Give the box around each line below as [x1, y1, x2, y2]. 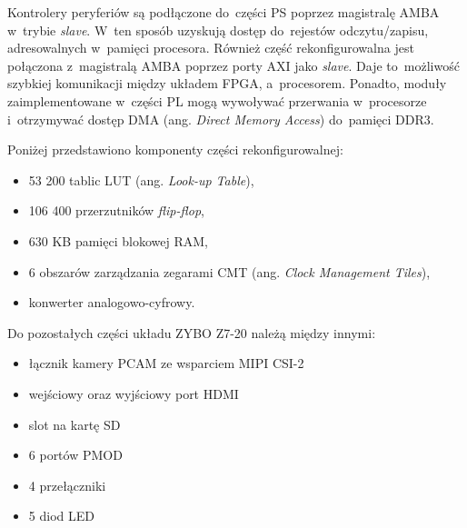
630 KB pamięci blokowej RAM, [28, 231, 208, 250]
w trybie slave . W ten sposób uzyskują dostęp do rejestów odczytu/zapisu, [7, 20, 429, 39]
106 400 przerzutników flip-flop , [28, 201, 204, 220]
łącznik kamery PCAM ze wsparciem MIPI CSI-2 [28, 354, 304, 373]
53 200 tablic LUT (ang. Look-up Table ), [28, 170, 254, 189]
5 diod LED [28, 506, 94, 525]
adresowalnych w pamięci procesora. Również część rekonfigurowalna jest [7, 38, 414, 57]
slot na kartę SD [28, 414, 121, 433]
